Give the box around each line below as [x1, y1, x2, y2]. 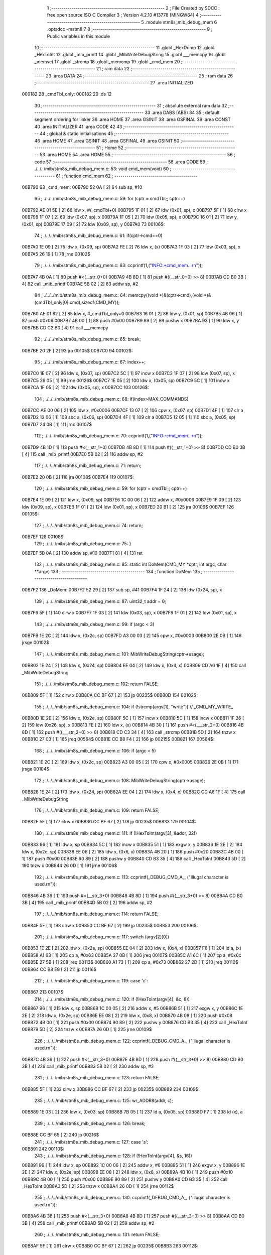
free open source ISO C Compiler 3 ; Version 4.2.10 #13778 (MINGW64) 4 [47, 12, 199, 18]
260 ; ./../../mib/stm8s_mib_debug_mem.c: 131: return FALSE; [34, 1231, 160, 1237]
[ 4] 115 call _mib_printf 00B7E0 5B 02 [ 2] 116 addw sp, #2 [22, 451, 143, 457]
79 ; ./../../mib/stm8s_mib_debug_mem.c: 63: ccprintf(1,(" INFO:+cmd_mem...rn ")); [34, 263, 203, 269]
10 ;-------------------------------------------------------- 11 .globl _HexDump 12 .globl [34, 44, 215, 50]
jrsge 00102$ [22, 640, 50, 646]
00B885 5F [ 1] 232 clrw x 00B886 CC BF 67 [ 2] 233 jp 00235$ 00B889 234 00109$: [22, 1086, 200, 1092]
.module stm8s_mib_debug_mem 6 [145, 19, 217, 25]
